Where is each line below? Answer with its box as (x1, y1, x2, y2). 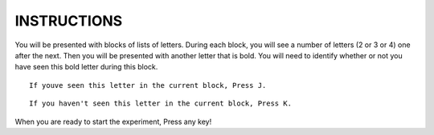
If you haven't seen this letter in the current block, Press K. (29, 99, 293, 108)
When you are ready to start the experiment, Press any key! (14, 117, 212, 126)
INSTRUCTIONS (14, 12, 123, 30)
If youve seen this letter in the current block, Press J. (29, 81, 267, 89)
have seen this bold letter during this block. (14, 62, 158, 72)
